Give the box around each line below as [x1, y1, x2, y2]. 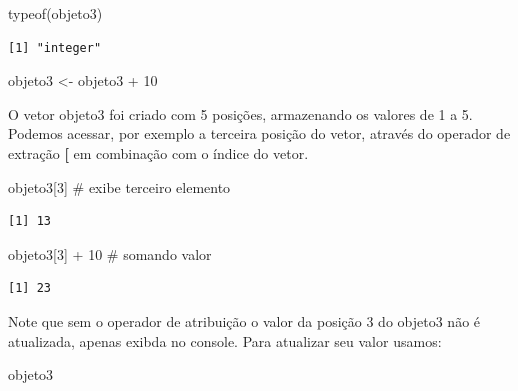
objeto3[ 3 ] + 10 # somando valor [8, 243, 212, 264]
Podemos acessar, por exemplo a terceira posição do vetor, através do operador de [8, 123, 511, 144]
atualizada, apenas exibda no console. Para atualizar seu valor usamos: [8, 330, 442, 351]
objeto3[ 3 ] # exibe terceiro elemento [8, 176, 231, 197]
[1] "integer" [8, 40, 102, 55]
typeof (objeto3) [8, 3, 103, 23]
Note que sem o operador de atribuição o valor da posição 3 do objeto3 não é [8, 310, 481, 331]
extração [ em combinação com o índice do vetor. [8, 142, 309, 163]
